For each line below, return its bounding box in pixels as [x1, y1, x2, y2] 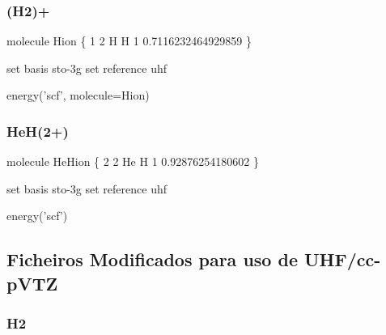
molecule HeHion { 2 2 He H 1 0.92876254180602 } [6, 153, 259, 170]
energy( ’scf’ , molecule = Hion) [6, 87, 150, 104]
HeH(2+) [6, 121, 69, 141]
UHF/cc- [304, 247, 381, 272]
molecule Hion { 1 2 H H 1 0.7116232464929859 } [6, 32, 252, 49]
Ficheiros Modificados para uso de [6, 247, 298, 272]
